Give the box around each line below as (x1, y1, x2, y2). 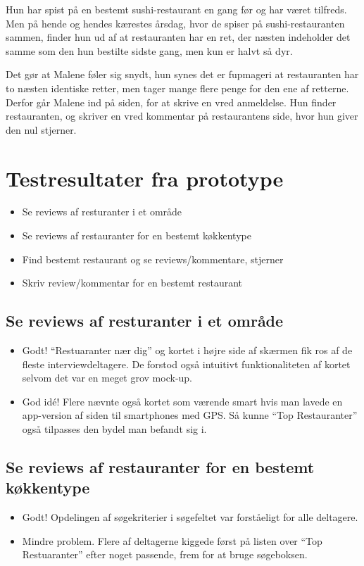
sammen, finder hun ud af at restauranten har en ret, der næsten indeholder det (6, 30, 351, 44)
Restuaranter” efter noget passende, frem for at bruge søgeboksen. (22, 547, 308, 562)
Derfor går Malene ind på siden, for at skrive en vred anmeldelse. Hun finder (6, 94, 337, 109)
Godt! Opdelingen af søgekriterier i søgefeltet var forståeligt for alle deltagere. (22, 510, 358, 524)
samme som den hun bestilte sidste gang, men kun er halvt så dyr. (6, 43, 293, 58)
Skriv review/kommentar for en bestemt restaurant (22, 275, 243, 290)
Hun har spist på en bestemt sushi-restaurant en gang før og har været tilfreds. (6, 2, 347, 16)
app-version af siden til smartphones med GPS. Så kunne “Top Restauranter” (22, 408, 358, 422)
